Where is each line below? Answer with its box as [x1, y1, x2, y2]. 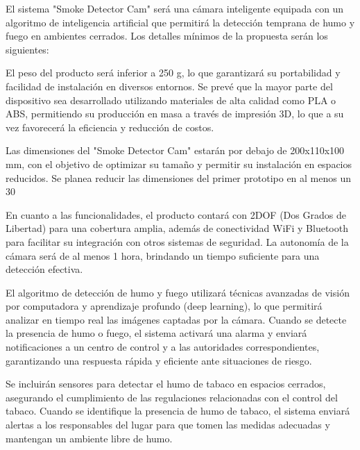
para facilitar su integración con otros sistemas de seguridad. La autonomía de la [6, 234, 349, 249]
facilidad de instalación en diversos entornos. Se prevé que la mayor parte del [6, 78, 333, 93]
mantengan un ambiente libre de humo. [6, 431, 173, 445]
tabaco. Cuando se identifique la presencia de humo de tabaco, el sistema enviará [6, 403, 350, 418]
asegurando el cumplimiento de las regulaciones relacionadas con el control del [6, 390, 338, 404]
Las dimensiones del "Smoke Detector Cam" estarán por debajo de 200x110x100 [6, 143, 345, 158]
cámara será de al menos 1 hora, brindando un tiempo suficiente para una [6, 248, 320, 262]
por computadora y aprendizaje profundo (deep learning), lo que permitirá [6, 299, 323, 313]
